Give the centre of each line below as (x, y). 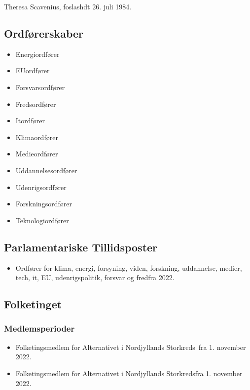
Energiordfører (37, 54)
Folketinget (33, 304)
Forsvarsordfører (40, 87)
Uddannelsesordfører (46, 170)
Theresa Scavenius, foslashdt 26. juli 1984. (68, 6)
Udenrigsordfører (41, 187)
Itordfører (30, 121)
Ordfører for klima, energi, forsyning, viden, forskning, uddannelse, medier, (129, 268)
